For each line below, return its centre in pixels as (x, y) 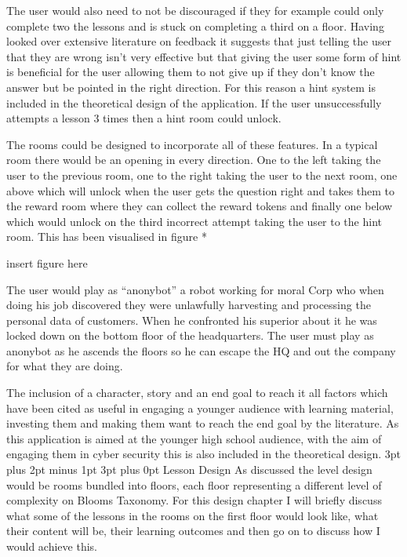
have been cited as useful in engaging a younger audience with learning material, (200, 408)
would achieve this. (52, 546)
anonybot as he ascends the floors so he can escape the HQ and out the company (201, 350)
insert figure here (47, 262)
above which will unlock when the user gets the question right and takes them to (201, 190)
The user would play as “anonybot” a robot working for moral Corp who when (195, 289)
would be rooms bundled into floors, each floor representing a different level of (194, 484)
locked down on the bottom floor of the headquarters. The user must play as (190, 335)
